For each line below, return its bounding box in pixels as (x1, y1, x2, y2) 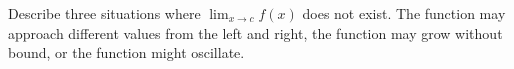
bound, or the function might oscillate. (8, 42, 245, 63)
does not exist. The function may (302, 3, 506, 23)
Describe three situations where (8, 3, 201, 23)
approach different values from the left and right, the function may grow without (8, 22, 503, 43)
